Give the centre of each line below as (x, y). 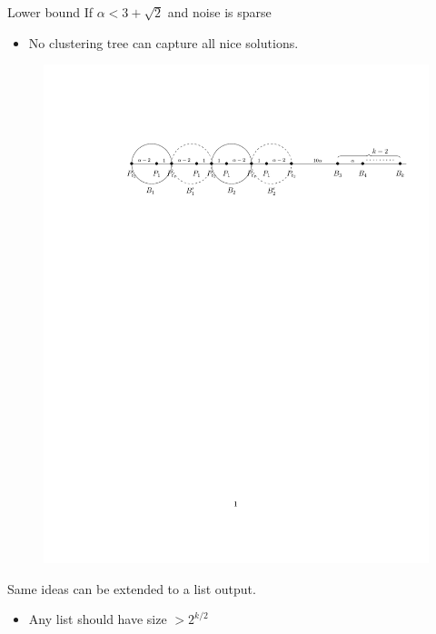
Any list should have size (98, 619)
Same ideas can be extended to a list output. (132, 588)
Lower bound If (50, 12)
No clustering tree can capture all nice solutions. (163, 42)
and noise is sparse (219, 12)
